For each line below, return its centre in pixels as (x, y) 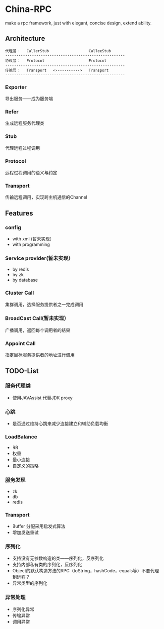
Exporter (16, 87)
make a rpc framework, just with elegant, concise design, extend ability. (79, 23)
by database (25, 280)
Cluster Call (20, 293)
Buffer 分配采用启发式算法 (39, 526)
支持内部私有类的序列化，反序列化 (47, 565)
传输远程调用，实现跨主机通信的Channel (46, 197)
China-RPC (28, 9)
